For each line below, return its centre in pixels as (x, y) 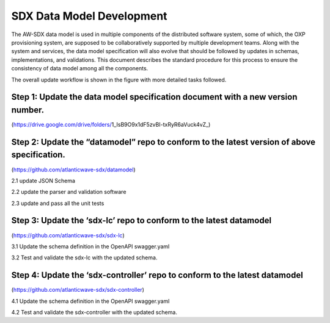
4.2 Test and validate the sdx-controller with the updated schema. (94, 313)
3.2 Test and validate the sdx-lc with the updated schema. (84, 258)
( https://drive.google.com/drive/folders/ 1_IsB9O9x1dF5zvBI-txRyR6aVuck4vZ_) (111, 124)
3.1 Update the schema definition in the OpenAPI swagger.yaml (90, 246)
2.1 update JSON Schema (43, 180)
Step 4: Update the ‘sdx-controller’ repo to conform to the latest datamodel (157, 275)
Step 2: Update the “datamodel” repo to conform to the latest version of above (163, 142)
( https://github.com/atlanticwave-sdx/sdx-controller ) (78, 290)
